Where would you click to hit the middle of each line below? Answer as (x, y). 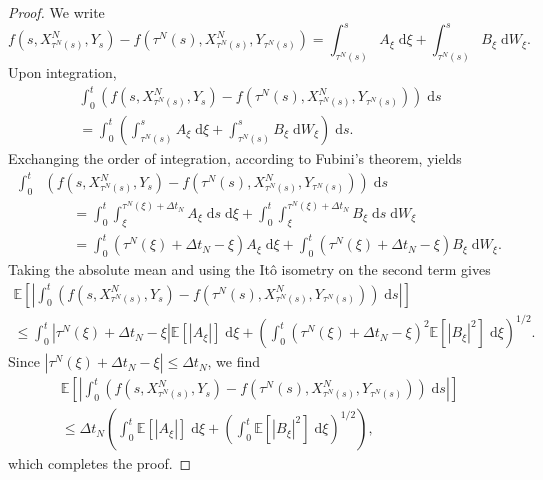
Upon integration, (62, 71)
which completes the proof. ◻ (100, 463)
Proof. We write (56, 12)
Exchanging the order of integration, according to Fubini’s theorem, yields (235, 157)
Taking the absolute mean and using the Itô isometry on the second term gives (249, 269)
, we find (234, 361)
